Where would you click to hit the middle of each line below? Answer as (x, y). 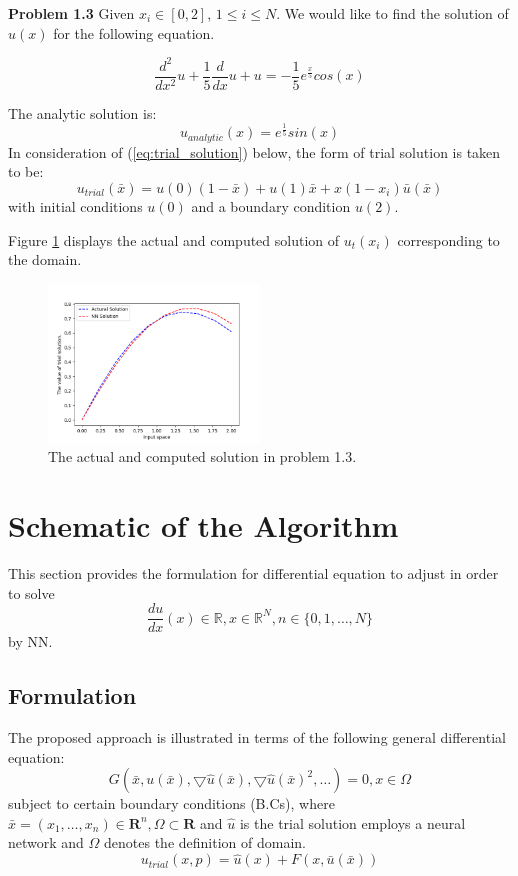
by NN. (30, 641)
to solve (31, 592)
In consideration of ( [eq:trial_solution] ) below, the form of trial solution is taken (254, 151)
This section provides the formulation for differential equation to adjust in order (253, 573)
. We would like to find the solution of (392, 13)
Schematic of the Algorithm (203, 525)
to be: (26, 171)
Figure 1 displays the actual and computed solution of (174, 239)
